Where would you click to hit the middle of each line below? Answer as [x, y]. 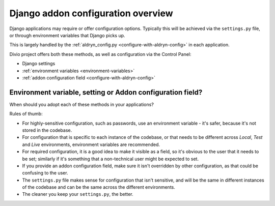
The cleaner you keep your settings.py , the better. [78, 194]
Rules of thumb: [26, 114]
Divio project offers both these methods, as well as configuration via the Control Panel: [100, 54]
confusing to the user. [45, 173]
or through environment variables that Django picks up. [67, 35]
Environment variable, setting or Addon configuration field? [106, 92]
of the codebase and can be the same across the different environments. [99, 187]
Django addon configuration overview [91, 13]
